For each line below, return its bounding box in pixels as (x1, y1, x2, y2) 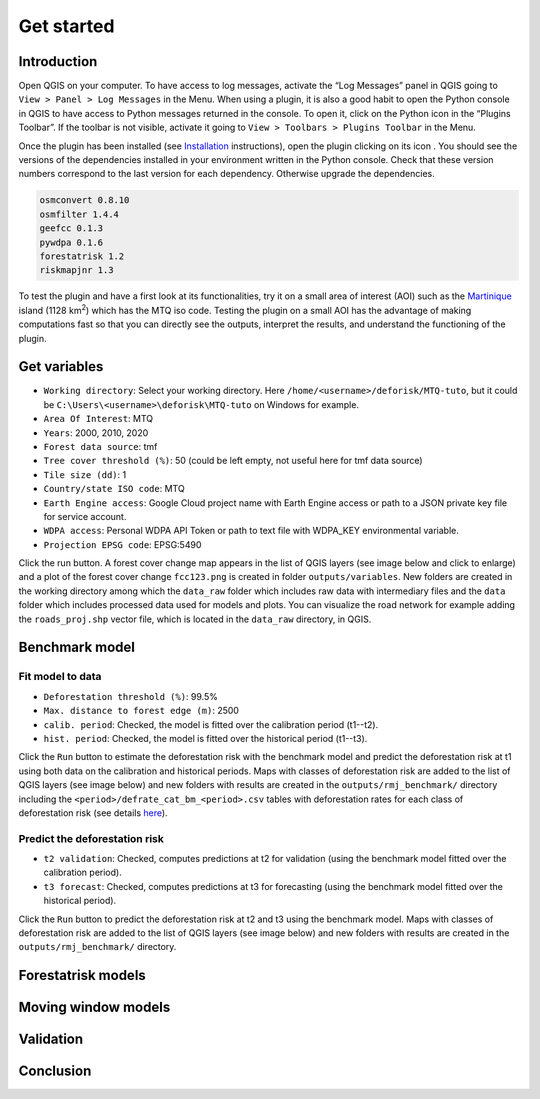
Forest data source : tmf (43, 440, 158, 452)
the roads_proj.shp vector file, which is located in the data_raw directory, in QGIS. (18, 613, 372, 625)
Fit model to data (18, 670, 102, 684)
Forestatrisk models (18, 967, 147, 984)
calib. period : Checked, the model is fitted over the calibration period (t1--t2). (43, 718, 379, 730)
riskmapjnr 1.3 (39, 265, 114, 276)
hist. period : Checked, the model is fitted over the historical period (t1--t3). (43, 732, 368, 744)
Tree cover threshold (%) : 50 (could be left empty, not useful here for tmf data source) (43, 455, 424, 467)
